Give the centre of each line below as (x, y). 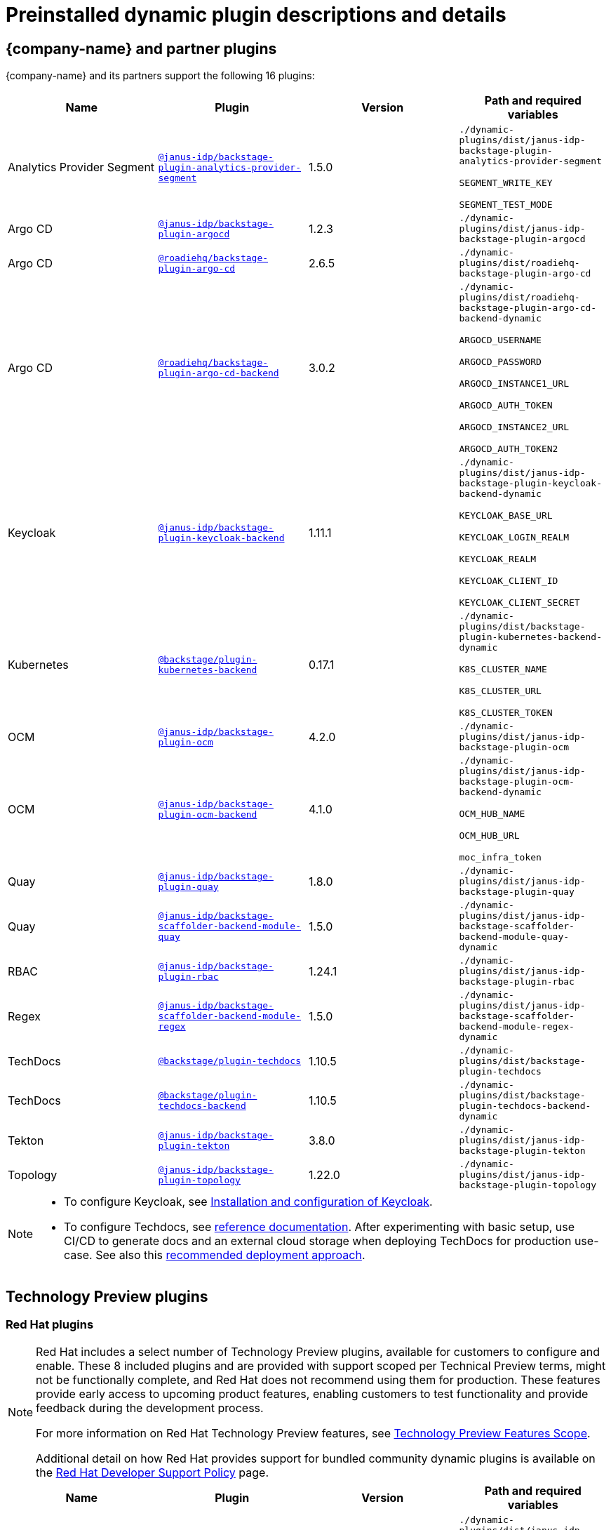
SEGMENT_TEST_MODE (506, 205)
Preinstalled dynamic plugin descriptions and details (256, 15)
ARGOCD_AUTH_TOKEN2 (509, 449)
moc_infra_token (500, 858)
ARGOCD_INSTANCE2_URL (514, 427)
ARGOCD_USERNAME (500, 340)
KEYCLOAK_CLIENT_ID (509, 581)
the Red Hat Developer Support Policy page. (152, 1473)
